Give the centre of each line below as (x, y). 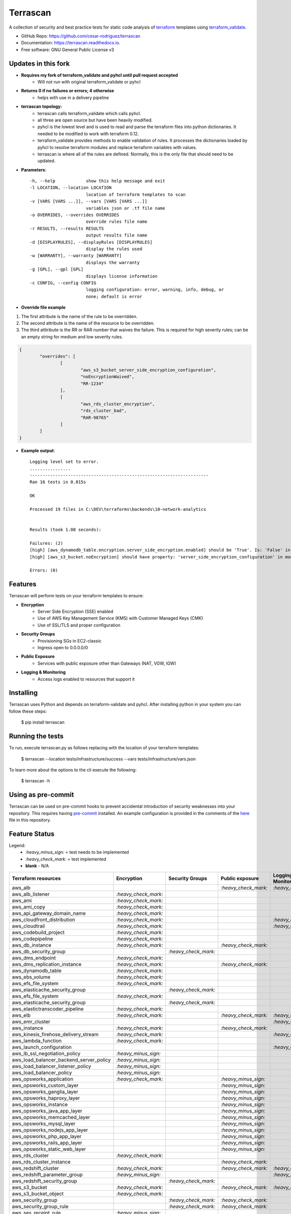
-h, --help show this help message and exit (97, 181)
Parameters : (34, 169)
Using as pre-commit (41, 795)
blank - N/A (37, 866)
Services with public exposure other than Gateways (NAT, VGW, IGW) (107, 663)
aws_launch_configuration (42, 1047)
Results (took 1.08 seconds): (66, 530)
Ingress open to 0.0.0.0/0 (63, 648)
